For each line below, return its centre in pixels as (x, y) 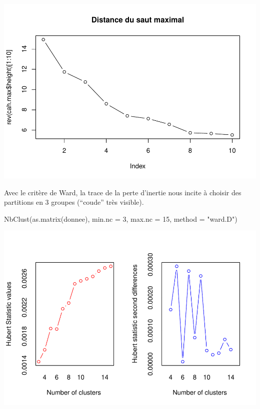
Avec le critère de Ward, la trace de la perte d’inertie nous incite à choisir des (123, 192)
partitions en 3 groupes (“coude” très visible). (74, 202)
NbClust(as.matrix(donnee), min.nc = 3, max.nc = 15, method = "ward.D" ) (121, 218)
